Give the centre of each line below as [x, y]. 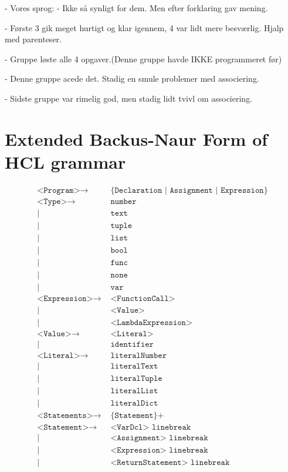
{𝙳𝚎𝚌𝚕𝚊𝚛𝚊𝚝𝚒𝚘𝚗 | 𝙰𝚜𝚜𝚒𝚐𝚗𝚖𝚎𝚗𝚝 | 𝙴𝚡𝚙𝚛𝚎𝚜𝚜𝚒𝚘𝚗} [189, 190]
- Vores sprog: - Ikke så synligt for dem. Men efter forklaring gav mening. [136, 8]
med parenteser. [33, 39]
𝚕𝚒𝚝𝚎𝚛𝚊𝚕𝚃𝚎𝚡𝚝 [134, 366]
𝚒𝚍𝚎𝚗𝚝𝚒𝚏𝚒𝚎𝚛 [132, 345]
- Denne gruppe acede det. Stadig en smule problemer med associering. [132, 78]
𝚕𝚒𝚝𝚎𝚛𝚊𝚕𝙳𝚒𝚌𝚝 [134, 404]
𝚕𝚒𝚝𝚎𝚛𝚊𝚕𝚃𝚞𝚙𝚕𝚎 [136, 379]
